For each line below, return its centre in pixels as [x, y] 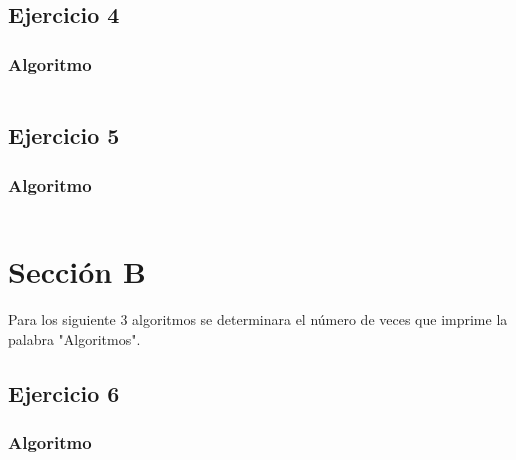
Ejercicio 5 [64, 135]
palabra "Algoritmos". [74, 338]
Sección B [77, 271]
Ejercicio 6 [64, 392]
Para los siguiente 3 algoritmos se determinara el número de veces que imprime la [258, 319]
